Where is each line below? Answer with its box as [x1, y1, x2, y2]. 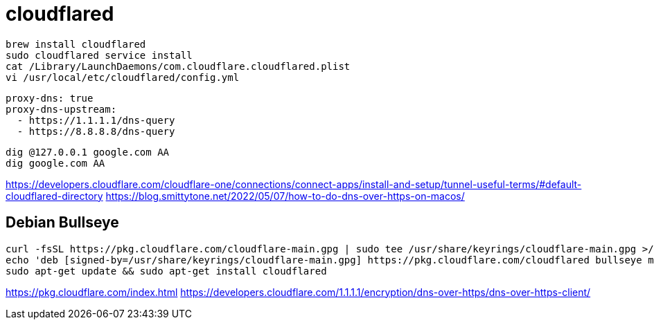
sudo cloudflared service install [6, 49, 193, 61]
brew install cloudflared [6, 38, 146, 50]
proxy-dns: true [6, 92, 94, 104]
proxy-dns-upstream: [6, 103, 117, 115]
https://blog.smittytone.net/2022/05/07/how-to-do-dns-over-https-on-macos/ [105, 189, 465, 202]
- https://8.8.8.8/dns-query [17, 125, 175, 137]
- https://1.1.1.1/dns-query [17, 114, 175, 126]
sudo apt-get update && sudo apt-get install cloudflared [6, 265, 327, 277]
